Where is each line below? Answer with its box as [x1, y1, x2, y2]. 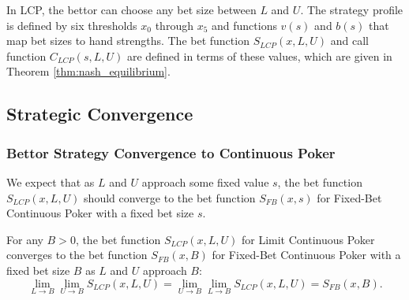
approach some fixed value [141, 173, 269, 190]
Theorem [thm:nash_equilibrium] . [6, 63, 171, 80]
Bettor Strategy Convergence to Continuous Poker [6, 143, 336, 162]
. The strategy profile [300, 2, 403, 17]
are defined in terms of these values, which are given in [126, 47, 392, 64]
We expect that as [6, 173, 95, 190]
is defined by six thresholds [6, 17, 137, 33]
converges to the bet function [6, 246, 148, 263]
